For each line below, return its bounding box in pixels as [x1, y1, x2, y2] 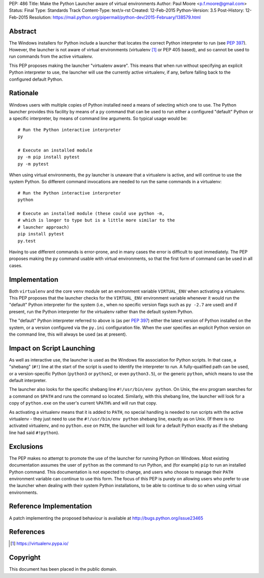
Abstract [9, 27, 37, 35]
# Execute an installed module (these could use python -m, [18, 211, 165, 216]
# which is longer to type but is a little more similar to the [18, 217, 176, 223]
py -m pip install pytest [18, 154, 80, 160]
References [9, 528, 45, 536]
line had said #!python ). [9, 429, 60, 435]
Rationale [9, 89, 39, 97]
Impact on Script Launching [9, 344, 95, 352]
